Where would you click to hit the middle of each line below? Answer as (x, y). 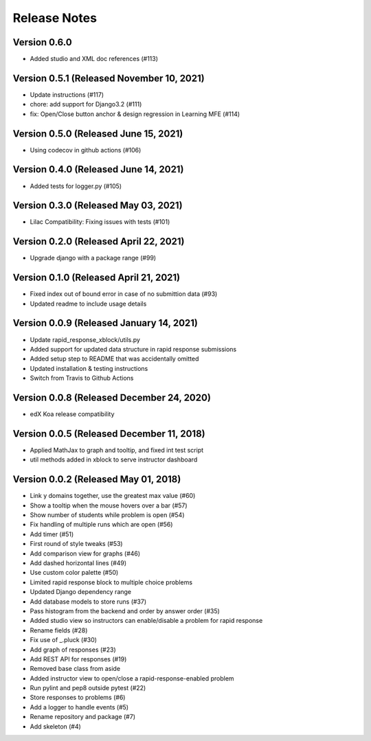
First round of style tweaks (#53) (76, 544)
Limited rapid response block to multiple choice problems (111, 582)
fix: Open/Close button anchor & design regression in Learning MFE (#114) (135, 114)
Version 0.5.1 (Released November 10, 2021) (109, 78)
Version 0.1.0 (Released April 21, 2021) (97, 278)
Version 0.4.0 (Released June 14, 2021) (98, 169)
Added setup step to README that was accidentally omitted (114, 359)
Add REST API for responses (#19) (78, 659)
